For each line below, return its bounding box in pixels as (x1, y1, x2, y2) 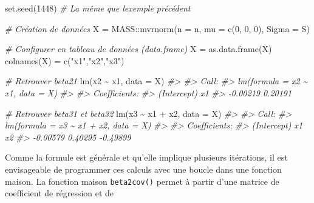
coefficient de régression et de (5, 187, 114, 199)
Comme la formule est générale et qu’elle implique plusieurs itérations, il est (5, 151, 288, 164)
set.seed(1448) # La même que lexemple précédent (5, 2, 191, 14)
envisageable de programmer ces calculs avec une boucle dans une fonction (5, 162, 282, 175)
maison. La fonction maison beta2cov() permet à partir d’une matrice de (5, 175, 279, 187)
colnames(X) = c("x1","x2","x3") (5, 54, 125, 67)
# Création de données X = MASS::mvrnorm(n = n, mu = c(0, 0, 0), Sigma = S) (5, 22, 310, 35)
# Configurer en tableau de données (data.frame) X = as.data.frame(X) (5, 42, 272, 55)
